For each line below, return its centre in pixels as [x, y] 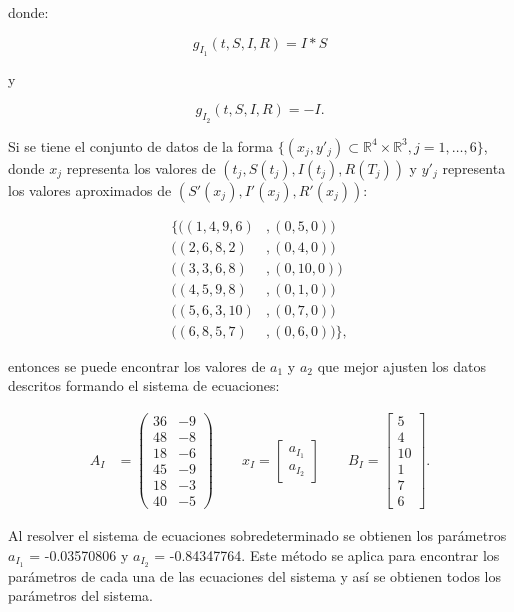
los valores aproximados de [90, 189]
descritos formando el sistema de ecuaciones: [144, 385]
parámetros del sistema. [80, 595]
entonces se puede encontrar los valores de [137, 365]
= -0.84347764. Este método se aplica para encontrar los [327, 554]
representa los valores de [141, 167]
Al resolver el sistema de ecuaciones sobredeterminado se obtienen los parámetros [257, 535]
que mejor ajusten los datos [401, 365]
